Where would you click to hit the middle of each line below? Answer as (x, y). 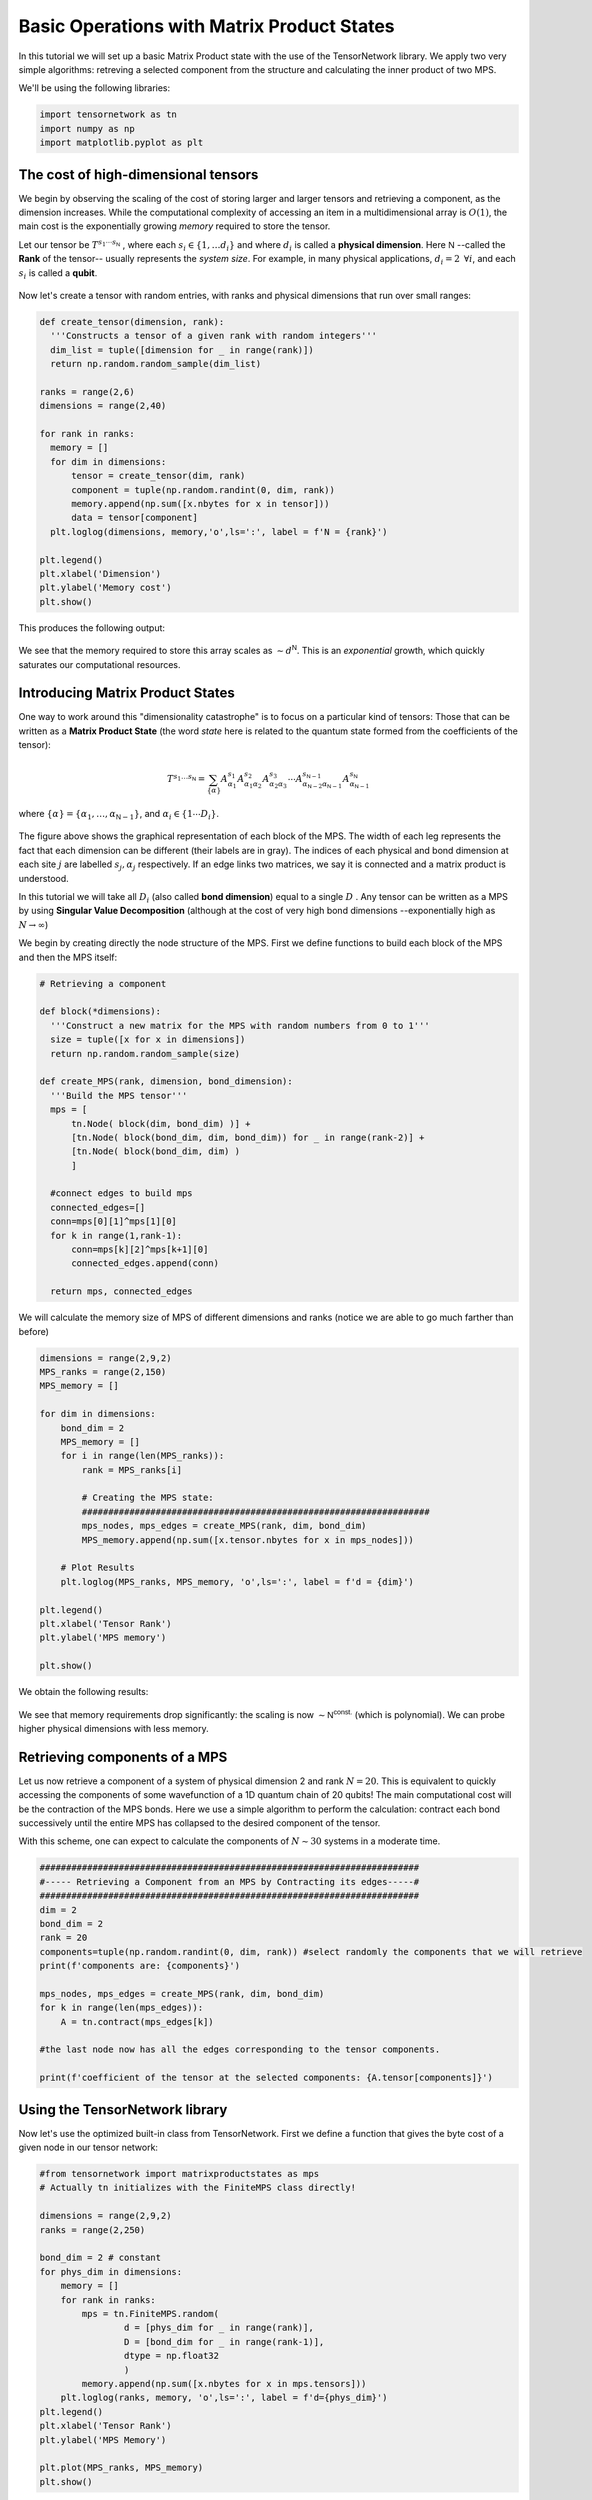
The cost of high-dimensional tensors (138, 174)
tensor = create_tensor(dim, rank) (158, 476)
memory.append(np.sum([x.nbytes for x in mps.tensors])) (224, 2383)
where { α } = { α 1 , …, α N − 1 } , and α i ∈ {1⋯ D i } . (119, 815)
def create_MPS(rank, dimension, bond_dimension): (166, 1081)
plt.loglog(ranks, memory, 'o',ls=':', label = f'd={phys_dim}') (224, 2398)
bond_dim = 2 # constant (100, 2258)
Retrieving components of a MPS (123, 1756)
